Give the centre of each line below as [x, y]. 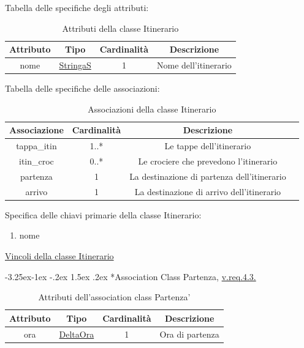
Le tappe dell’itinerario [208, 146]
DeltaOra [77, 334]
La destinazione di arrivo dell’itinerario [208, 191]
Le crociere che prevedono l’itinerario [208, 161]
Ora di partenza [189, 334]
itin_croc [36, 161]
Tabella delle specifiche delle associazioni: [82, 88]
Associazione [36, 130]
